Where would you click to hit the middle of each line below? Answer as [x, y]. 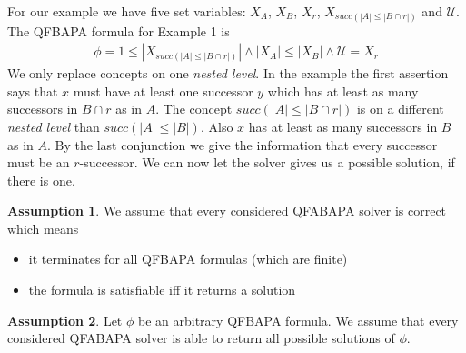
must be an [39, 162]
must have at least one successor [163, 91]
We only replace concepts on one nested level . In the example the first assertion [228, 73]
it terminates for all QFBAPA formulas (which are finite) [188, 259]
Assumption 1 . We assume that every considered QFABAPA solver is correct [227, 211]
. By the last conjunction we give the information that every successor [243, 144]
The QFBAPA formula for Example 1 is [119, 30]
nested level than [54, 126]
